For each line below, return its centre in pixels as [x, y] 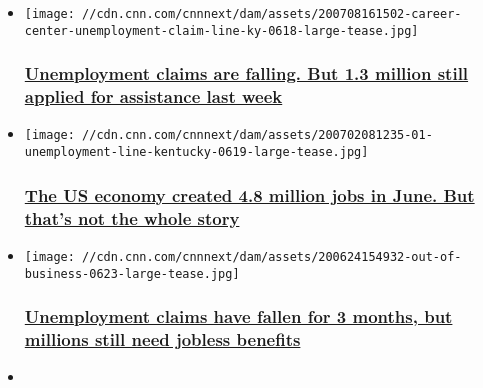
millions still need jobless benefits [162, 339]
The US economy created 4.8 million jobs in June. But [249, 194]
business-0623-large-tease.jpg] [132, 273]
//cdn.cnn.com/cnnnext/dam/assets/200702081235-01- [257, 135]
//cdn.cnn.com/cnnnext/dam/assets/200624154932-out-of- [272, 256]
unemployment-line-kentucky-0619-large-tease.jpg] [196, 152]
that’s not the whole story [132, 217]
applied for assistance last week [153, 96]
